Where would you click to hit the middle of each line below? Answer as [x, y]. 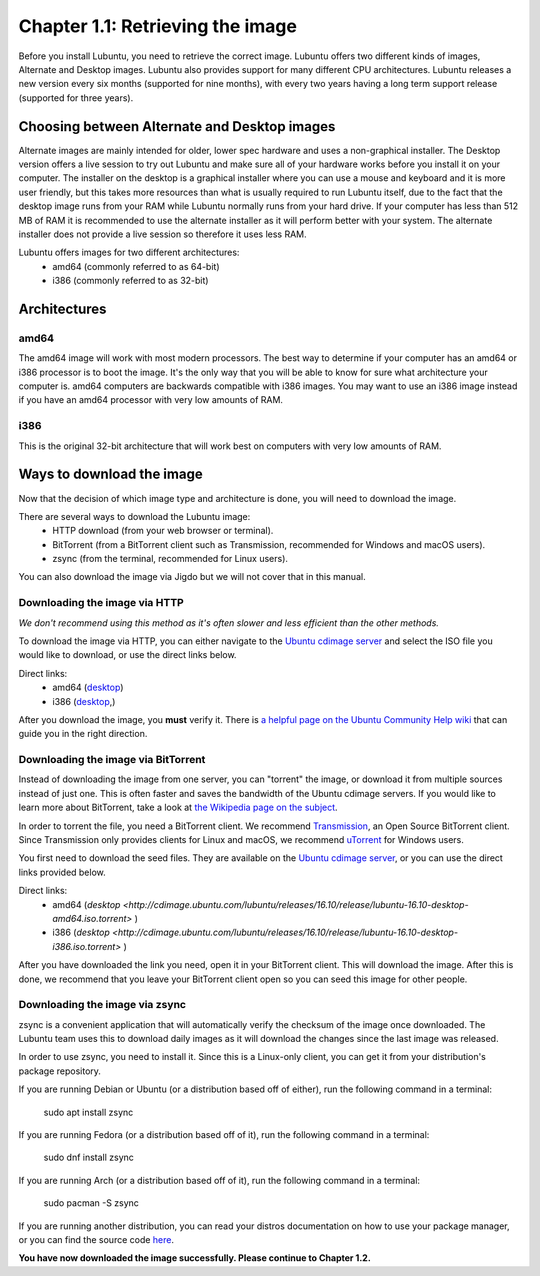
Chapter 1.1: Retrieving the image [157, 26]
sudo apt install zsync [88, 1112]
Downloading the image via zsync [102, 1005]
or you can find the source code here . [96, 1239]
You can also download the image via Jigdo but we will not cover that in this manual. [192, 577]
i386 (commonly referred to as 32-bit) [130, 281]
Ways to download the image [111, 474]
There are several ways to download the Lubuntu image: [134, 516]
